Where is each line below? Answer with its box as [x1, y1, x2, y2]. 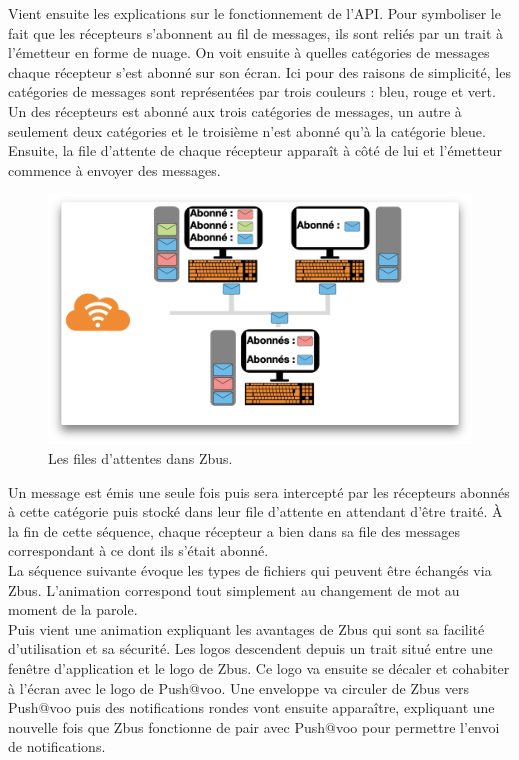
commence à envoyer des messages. [8, 159, 221, 180]
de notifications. [8, 736, 106, 757]
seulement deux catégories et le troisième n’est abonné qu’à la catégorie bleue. [8, 120, 486, 141]
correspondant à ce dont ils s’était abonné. [8, 540, 269, 561]
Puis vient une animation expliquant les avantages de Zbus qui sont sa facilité [8, 618, 485, 639]
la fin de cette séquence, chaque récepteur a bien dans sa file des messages [8, 520, 461, 541]
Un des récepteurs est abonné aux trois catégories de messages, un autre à [8, 100, 462, 121]
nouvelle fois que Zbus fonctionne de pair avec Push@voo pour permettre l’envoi [8, 716, 500, 737]
